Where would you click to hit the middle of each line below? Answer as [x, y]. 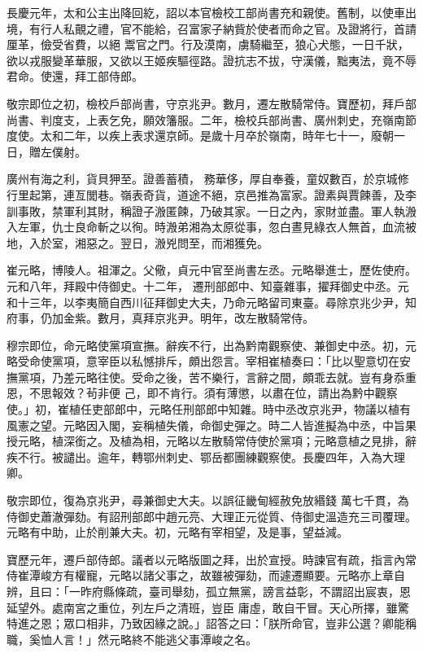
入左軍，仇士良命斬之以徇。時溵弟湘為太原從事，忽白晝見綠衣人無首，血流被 [211, 227]
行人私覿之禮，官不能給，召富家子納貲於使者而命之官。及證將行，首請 [228, 28]
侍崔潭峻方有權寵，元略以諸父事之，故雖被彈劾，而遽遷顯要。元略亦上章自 [206, 575]
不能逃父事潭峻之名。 [200, 639]
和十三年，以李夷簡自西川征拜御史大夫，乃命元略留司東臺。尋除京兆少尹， [206, 302]
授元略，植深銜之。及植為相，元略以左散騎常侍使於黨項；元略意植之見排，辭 [211, 441]
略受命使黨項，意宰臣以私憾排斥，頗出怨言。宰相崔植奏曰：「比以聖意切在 [203, 361]
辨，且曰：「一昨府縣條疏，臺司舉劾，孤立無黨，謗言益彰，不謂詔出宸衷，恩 [209, 591]
